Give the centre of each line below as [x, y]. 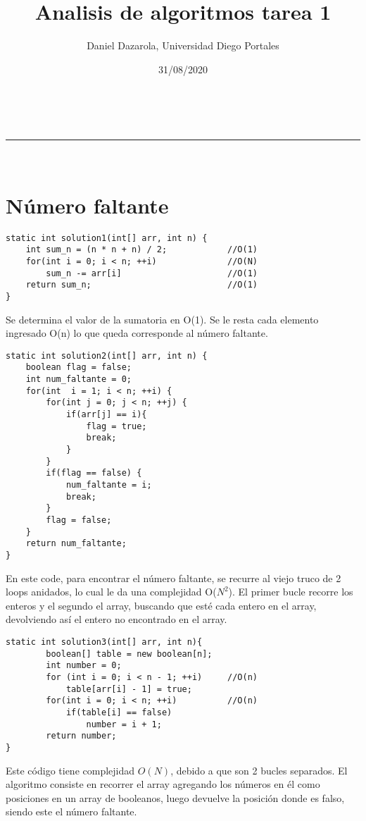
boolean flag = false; [78, 368]
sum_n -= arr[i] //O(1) [152, 273]
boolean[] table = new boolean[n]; [129, 654]
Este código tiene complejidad [70, 770]
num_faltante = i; [109, 484]
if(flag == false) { [94, 473]
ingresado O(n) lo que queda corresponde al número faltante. [137, 333]
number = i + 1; [124, 724]
